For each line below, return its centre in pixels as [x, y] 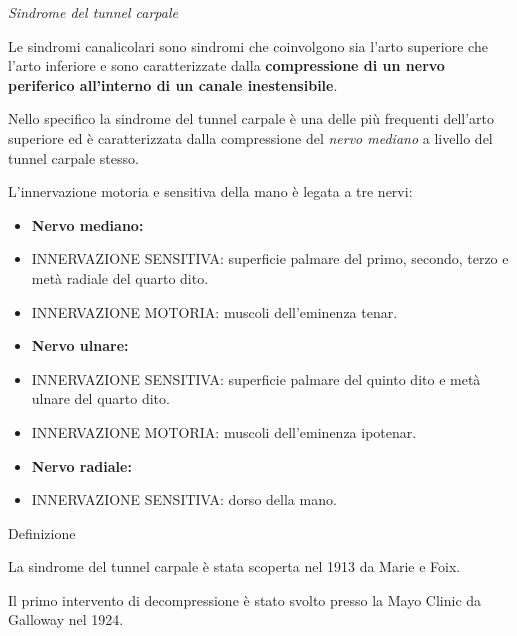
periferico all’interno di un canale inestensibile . [173, 84]
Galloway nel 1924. [66, 619]
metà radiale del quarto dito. [120, 277]
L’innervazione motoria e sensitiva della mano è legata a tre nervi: [210, 191]
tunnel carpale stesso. [73, 157]
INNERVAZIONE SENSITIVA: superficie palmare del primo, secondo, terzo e [270, 258]
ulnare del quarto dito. [100, 398]
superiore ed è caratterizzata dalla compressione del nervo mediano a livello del [250, 137]
